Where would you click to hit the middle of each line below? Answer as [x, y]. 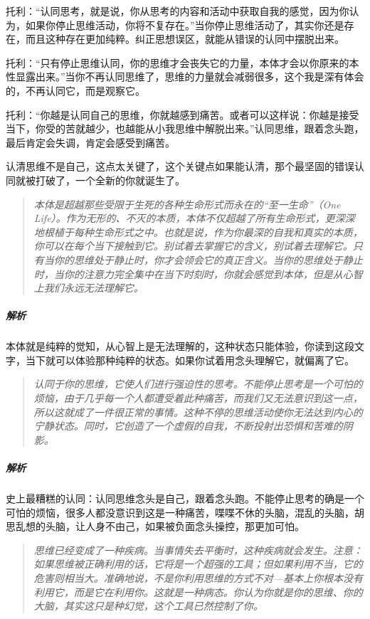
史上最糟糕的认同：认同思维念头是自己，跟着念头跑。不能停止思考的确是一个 [185, 498]
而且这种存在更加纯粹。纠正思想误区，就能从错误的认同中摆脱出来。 [185, 39]
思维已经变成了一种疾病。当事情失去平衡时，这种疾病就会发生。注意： [198, 550]
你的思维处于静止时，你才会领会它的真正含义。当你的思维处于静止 [208, 259]
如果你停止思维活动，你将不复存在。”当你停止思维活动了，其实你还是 [185, 25]
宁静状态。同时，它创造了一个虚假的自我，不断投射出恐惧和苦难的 [188, 426]
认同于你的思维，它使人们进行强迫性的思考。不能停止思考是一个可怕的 [198, 384]
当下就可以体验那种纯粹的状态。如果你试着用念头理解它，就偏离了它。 [190, 360]
